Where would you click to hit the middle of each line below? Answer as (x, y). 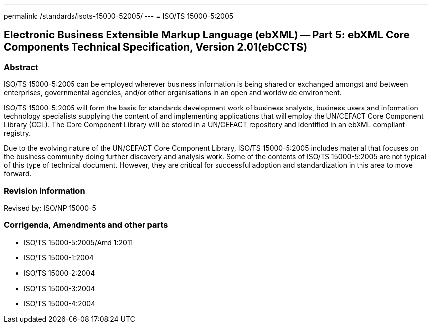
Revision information (45, 191)
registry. (17, 133)
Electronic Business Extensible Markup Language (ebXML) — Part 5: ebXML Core (207, 35)
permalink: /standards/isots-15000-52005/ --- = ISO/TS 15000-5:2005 (119, 16)
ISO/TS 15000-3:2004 (59, 288)
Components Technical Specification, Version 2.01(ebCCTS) (156, 47)
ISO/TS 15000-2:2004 (59, 273)
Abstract (21, 67)
